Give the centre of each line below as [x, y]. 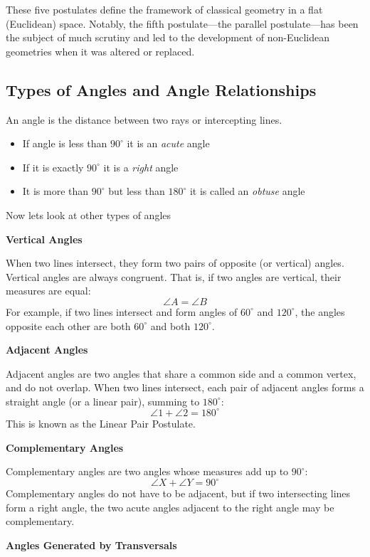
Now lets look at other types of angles [89, 214]
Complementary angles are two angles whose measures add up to [147, 471]
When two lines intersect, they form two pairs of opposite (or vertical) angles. [175, 263]
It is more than [55, 191]
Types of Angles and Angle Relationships [161, 89]
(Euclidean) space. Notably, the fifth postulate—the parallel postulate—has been [182, 23]
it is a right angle [141, 167]
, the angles [320, 311]
